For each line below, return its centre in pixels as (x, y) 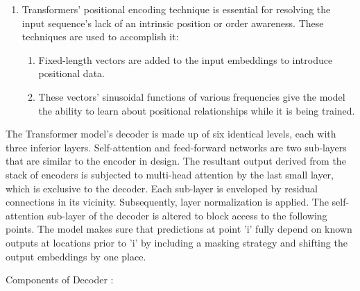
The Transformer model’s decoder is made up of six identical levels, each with (171, 134)
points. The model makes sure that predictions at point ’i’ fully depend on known (179, 229)
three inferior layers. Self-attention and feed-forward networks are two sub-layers (176, 147)
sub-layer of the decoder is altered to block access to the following (187, 215)
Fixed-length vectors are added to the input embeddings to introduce (186, 59)
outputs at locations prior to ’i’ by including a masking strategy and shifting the (177, 242)
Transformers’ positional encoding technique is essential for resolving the (176, 9)
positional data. (71, 73)
